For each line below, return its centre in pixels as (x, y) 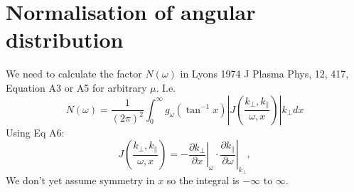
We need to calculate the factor (74, 74)
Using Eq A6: (35, 132)
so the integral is (203, 180)
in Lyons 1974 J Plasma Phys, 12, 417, (264, 74)
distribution (65, 39)
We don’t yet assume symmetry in (80, 180)
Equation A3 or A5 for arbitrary (76, 87)
